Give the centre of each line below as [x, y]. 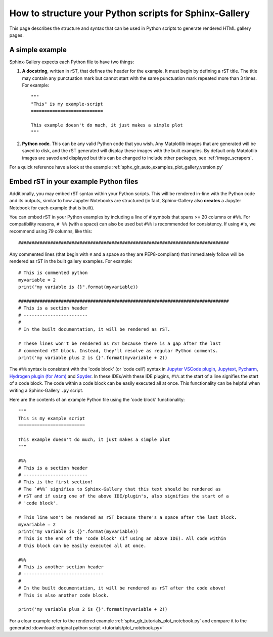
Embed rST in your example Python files [74, 181]
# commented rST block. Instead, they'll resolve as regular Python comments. [118, 351]
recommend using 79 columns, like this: [51, 231]
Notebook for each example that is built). [52, 208]
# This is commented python [53, 273]
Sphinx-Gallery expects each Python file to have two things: [72, 62]
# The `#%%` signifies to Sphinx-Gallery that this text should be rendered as [120, 489]
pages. [16, 35]
